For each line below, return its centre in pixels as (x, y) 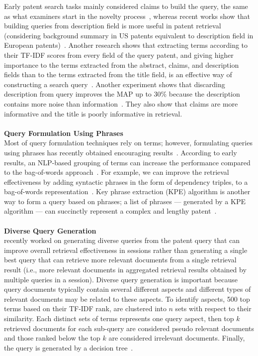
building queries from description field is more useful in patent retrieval (113, 26)
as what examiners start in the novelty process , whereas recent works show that (127, 16)
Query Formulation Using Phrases (64, 133)
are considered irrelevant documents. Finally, (177, 338)
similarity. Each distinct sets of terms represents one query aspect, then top (119, 318)
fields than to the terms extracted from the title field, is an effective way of (118, 74)
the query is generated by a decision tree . (69, 347)
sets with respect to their (213, 308)
